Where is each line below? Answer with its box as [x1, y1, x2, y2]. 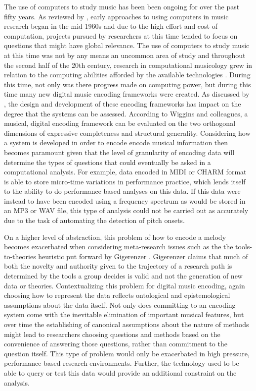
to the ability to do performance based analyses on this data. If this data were [4, 186, 241, 196]
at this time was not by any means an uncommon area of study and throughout [4, 50, 246, 60]
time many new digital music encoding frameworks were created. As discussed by [4, 89, 250, 99]
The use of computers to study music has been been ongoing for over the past [4, 1, 240, 11]
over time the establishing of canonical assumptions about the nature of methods [4, 319, 249, 329]
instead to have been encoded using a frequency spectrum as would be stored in [4, 195, 246, 206]
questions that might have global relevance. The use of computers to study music [4, 40, 250, 51]
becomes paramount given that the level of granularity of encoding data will [4, 147, 235, 157]
